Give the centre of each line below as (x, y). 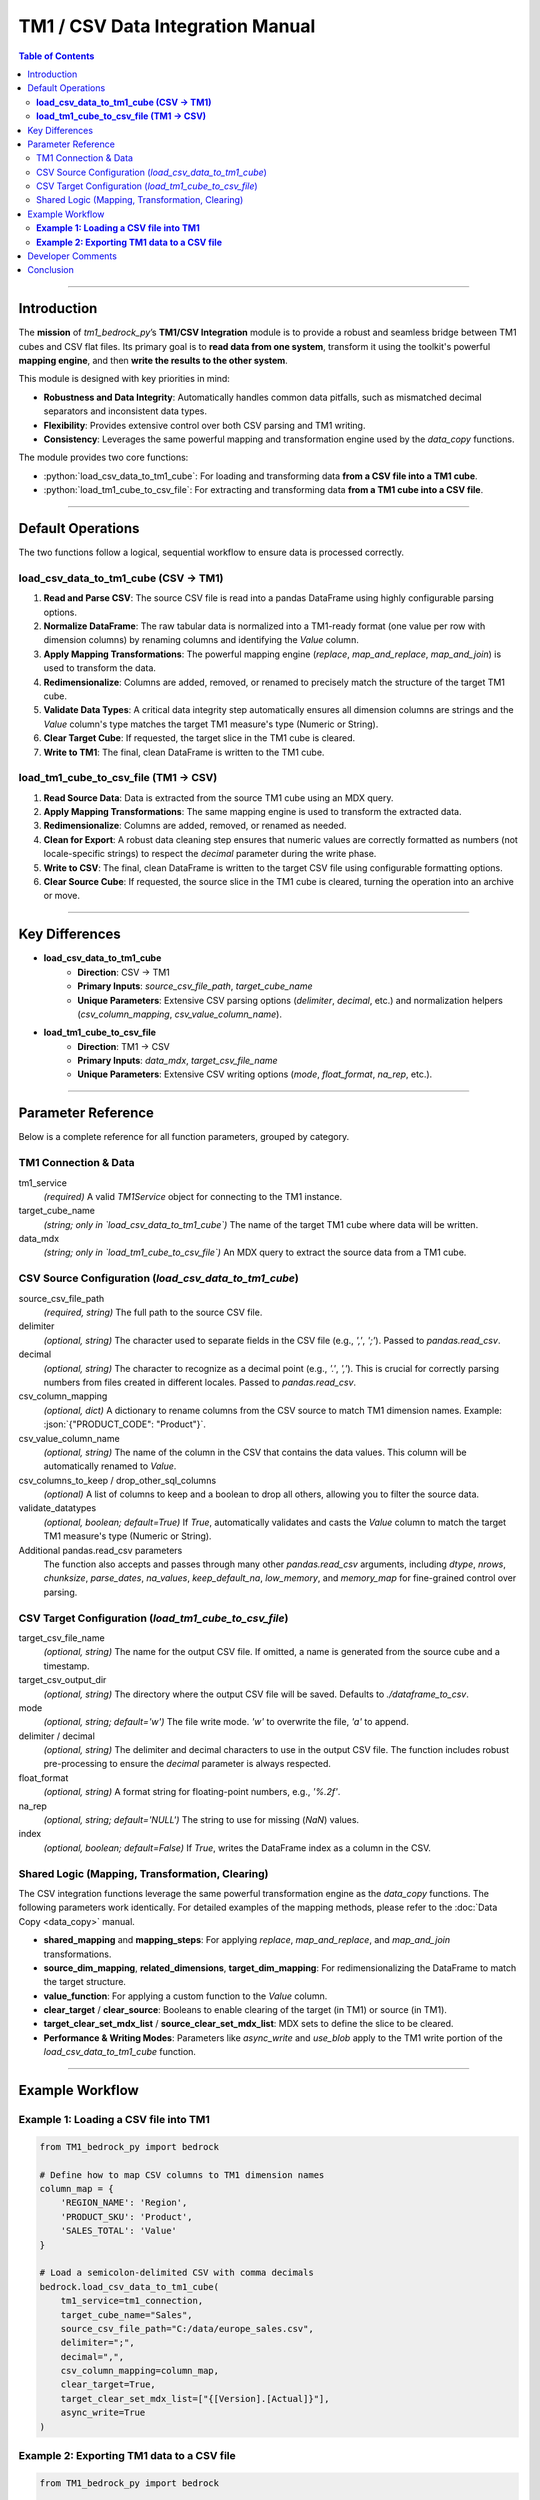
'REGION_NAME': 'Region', (124, 2203)
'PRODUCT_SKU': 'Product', (127, 2216)
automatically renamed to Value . (110, 1466)
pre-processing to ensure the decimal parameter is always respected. (187, 1764)
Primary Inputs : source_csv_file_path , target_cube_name (195, 986)
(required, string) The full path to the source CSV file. (153, 1312)
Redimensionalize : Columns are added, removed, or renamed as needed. (195, 826)
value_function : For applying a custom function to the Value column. (185, 1996)
